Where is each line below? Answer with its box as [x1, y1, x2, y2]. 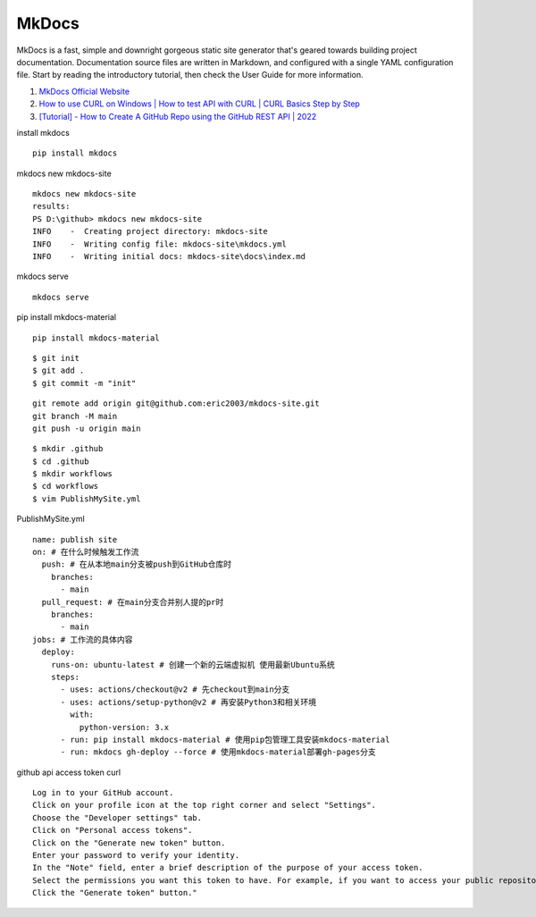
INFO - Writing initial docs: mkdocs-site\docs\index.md [32, 251, 306, 262]
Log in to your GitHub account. [32, 787, 174, 798]
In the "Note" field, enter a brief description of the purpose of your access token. [32, 862, 423, 873]
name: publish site [32, 534, 118, 544]
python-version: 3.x [79, 722, 170, 732]
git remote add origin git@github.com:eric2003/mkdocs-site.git [32, 399, 321, 408]
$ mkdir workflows [32, 469, 113, 479]
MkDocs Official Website [38, 86, 130, 97]
